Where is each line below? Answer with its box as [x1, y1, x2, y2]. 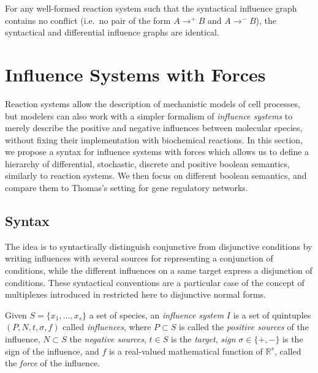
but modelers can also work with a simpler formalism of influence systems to [5, 109, 293, 122]
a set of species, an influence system [89, 308, 224, 321]
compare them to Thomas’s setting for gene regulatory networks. [5, 181, 248, 194]
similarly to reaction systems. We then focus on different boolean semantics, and [5, 169, 307, 182]
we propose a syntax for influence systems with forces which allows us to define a [5, 145, 309, 158]
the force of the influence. [5, 356, 100, 369]
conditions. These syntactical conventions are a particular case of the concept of [5, 276, 305, 288]
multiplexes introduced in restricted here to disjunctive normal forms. [5, 288, 267, 301]
